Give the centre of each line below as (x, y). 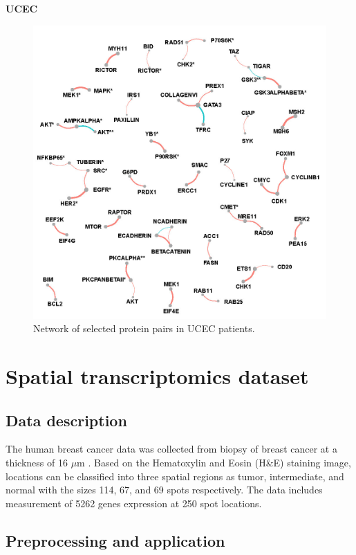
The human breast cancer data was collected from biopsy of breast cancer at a (171, 449)
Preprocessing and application (115, 540)
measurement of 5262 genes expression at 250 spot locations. (134, 503)
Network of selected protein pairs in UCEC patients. (144, 328)
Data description (66, 420)
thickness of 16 (37, 462)
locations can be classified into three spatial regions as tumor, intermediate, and (175, 476)
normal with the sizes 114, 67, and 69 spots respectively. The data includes (164, 490)
